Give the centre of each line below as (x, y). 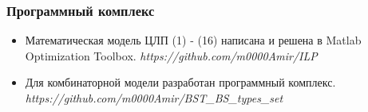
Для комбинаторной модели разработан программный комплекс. (180, 82)
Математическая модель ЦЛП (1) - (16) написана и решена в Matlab (193, 40)
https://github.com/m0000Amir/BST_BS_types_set (154, 98)
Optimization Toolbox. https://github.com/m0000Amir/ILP (171, 55)
